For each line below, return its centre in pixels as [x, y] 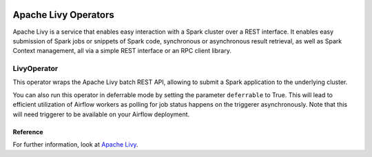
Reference [28, 132]
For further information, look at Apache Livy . [75, 144]
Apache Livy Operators [64, 15]
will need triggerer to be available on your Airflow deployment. [101, 114]
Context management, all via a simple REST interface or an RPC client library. [122, 51]
